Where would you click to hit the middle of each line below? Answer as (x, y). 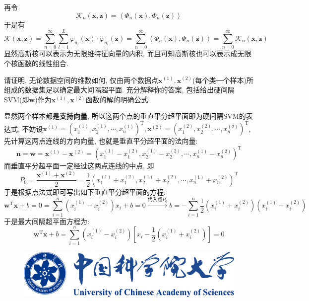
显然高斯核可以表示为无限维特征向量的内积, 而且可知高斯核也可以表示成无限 (128, 53)
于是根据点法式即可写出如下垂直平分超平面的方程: (85, 191)
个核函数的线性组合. (36, 63)
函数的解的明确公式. (118, 99)
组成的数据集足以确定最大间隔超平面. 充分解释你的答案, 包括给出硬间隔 (120, 90)
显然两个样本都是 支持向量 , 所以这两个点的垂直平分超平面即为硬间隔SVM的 (125, 116)
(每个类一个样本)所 (223, 80)
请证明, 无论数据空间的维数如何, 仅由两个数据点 (81, 80)
